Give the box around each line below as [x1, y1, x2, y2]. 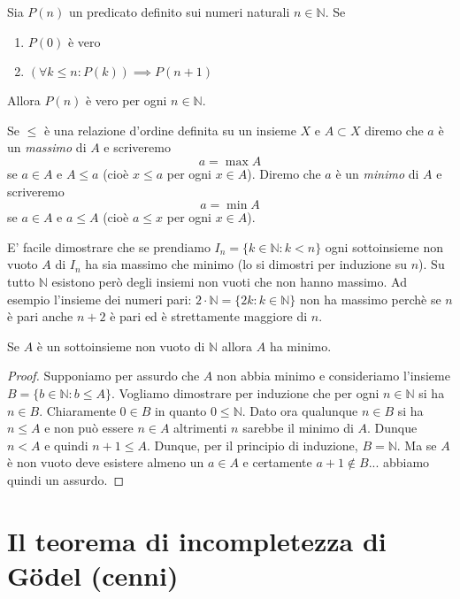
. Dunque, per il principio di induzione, [146, 435, 358, 454]
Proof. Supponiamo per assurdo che [7, 366, 200, 385]
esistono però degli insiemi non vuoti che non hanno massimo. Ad [51, 272, 407, 290]
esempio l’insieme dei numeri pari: [7, 289, 192, 308]
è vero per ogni [85, 91, 167, 110]
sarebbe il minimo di [242, 419, 354, 437]
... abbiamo [368, 453, 430, 472]
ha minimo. [269, 336, 332, 355]
